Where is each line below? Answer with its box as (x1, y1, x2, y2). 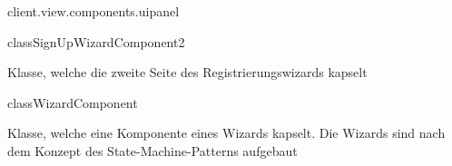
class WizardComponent (7, 93, 138, 112)
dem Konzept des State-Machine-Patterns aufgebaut (7, 141, 298, 160)
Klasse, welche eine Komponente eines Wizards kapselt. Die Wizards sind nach (7, 123, 446, 142)
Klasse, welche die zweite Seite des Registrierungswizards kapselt (7, 63, 368, 82)
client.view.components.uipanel (7, 2, 180, 20)
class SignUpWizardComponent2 (7, 32, 185, 51)
